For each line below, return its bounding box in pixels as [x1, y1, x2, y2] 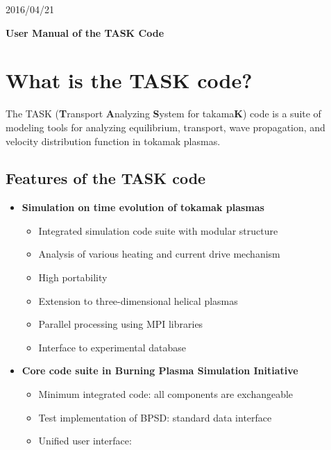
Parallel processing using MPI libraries [38, 317, 203, 331]
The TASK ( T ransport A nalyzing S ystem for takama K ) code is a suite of [6, 106, 321, 121]
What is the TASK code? [6, 66, 253, 94]
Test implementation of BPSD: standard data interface [38, 410, 272, 424]
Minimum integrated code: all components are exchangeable [38, 387, 294, 401]
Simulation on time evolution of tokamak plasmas [22, 200, 264, 215]
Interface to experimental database [38, 340, 187, 354]
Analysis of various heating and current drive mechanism [38, 247, 280, 261]
